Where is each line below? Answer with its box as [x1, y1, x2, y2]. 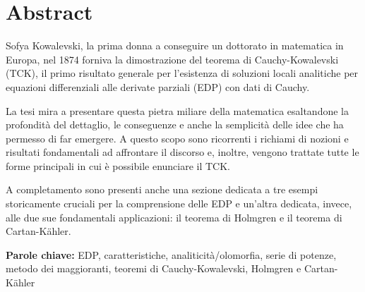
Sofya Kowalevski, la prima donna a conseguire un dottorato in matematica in [6, 38, 344, 53]
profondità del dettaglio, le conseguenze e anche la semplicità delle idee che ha [6, 117, 344, 132]
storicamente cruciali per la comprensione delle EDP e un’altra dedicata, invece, [6, 196, 352, 211]
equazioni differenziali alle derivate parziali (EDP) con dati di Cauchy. [6, 79, 310, 94]
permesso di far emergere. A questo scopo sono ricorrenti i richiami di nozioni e [6, 130, 349, 145]
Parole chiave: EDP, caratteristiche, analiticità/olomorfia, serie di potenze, [6, 247, 337, 262]
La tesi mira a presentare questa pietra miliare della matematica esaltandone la [6, 103, 349, 118]
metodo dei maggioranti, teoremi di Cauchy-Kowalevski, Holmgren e [6, 261, 301, 276]
